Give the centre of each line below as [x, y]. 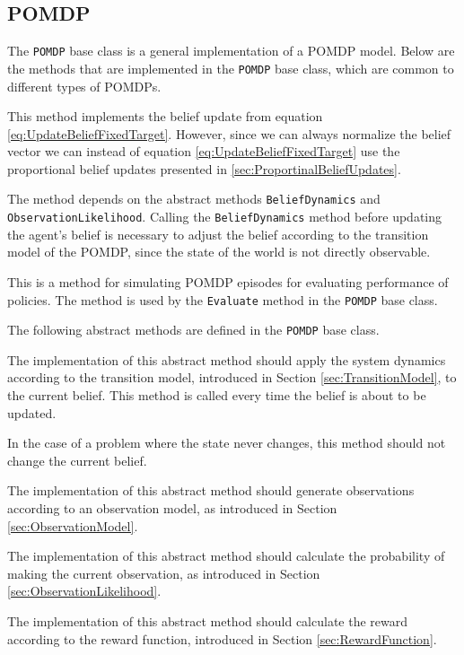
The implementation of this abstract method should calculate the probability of [226, 556]
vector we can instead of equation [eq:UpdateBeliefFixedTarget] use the [204, 151]
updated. [32, 412]
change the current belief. [77, 460]
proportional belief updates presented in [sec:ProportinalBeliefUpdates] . [204, 168]
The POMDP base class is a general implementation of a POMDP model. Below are [231, 51]
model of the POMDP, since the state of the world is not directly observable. [219, 252]
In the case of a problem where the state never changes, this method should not [227, 443]
